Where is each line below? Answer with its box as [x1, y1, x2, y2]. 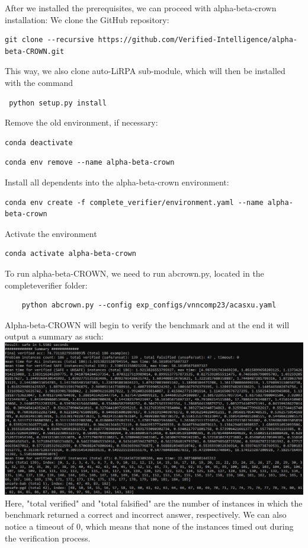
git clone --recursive [5, 36, 94, 44]
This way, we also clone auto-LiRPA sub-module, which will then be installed [5, 65, 285, 77]
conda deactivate [5, 138, 73, 147]
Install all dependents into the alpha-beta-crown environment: [5, 175, 229, 188]
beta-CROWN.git [5, 47, 65, 56]
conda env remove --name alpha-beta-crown [5, 158, 175, 167]
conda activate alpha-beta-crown [5, 249, 136, 258]
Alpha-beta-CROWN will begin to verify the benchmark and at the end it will [5, 318, 290, 331]
